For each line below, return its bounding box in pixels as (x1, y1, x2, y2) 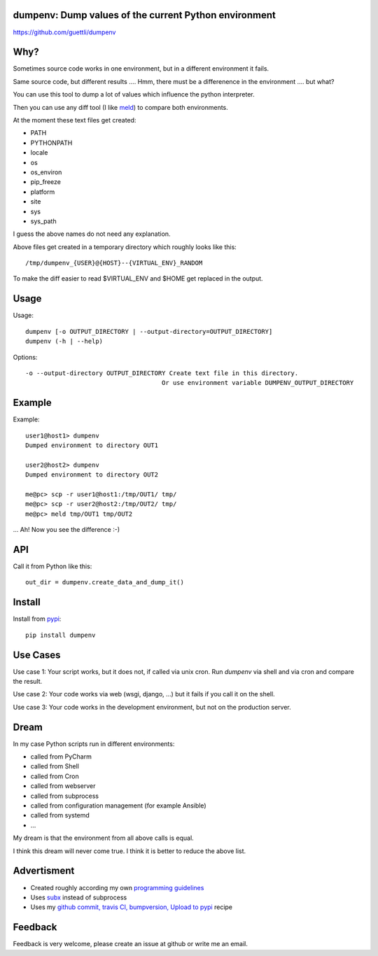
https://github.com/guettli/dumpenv (13, 28, 116, 36)
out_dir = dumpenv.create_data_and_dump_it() (25, 578, 185, 586)
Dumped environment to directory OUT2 (25, 471, 159, 479)
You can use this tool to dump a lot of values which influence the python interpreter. (13, 90, 255, 99)
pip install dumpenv (25, 631, 96, 639)
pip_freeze (30, 178, 61, 186)
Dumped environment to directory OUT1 (25, 442, 159, 449)
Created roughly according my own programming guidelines (30, 883, 204, 892)
